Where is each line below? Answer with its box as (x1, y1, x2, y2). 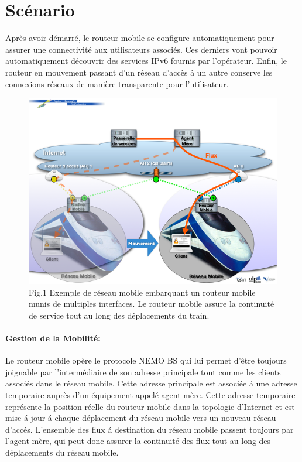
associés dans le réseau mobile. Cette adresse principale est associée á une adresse (5, 377, 297, 389)
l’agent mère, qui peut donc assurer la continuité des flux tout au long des (5, 434, 271, 447)
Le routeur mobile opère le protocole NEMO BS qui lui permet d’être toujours (5, 354, 287, 367)
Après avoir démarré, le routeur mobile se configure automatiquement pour (5, 32, 274, 44)
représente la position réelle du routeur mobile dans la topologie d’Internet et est (5, 400, 295, 412)
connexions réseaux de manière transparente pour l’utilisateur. (5, 77, 229, 90)
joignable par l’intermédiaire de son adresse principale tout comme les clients (5, 365, 281, 378)
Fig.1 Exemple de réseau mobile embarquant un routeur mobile (29, 286, 256, 298)
